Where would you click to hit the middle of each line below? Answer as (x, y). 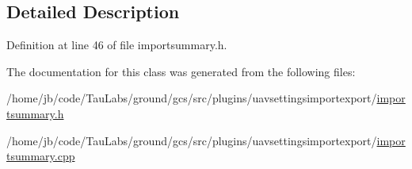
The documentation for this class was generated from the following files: (181, 71)
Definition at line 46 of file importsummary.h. (117, 45)
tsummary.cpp (41, 156)
